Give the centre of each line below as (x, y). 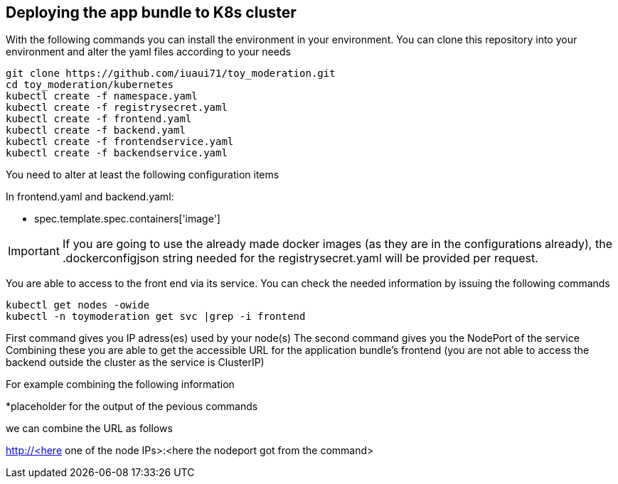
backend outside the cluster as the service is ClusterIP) (135, 362)
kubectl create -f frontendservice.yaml (120, 142)
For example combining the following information (120, 384)
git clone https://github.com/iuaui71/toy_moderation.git (171, 74)
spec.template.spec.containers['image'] (127, 219)
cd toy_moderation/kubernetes (90, 85)
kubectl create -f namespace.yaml (102, 96)
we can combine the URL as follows (89, 429)
